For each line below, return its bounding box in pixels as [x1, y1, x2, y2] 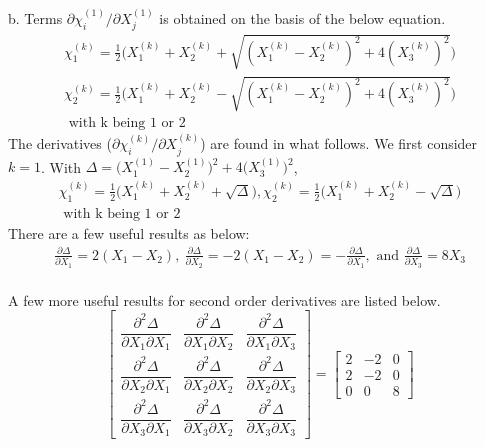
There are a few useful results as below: [8, 222, 250, 243]
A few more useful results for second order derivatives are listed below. [8, 289, 441, 310]
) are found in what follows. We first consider [200, 133, 478, 154]
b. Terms [8, 7, 63, 28]
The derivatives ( [8, 133, 112, 154]
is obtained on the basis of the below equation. [159, 7, 446, 28]
